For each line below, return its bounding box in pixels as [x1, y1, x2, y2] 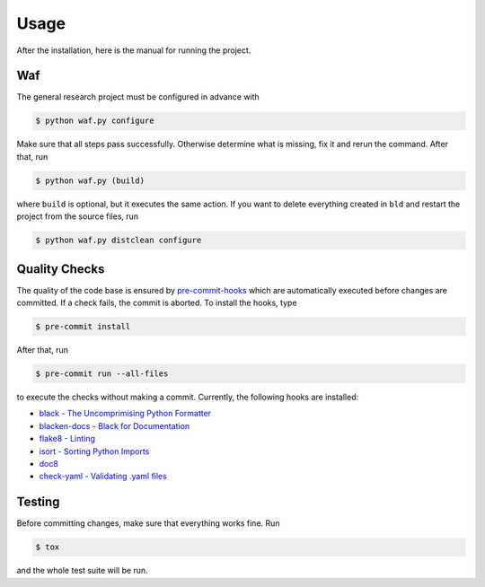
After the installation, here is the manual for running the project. [16, 45, 251, 56]
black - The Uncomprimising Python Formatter [39, 408, 211, 419]
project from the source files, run [16, 211, 139, 222]
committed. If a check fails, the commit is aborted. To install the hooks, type [16, 297, 297, 309]
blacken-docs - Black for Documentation [39, 420, 190, 431]
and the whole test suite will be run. [16, 565, 148, 576]
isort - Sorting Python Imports [39, 445, 150, 457]
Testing [16, 495, 60, 510]
